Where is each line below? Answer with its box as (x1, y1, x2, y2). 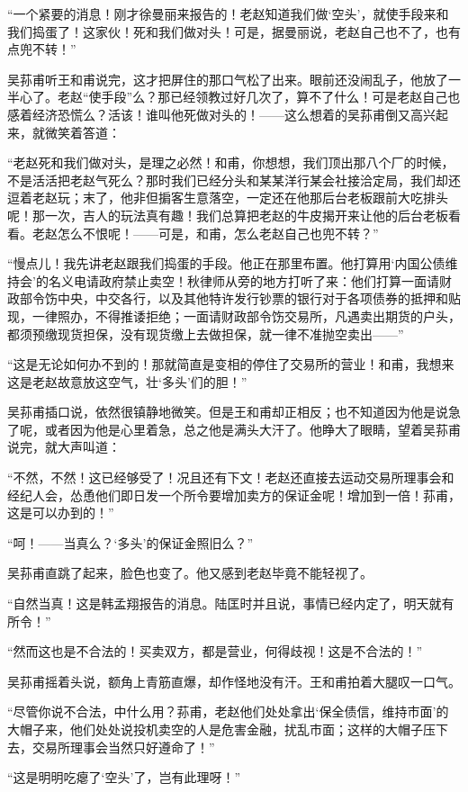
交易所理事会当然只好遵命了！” (31, 737, 215, 756)
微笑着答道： (44, 122, 121, 141)
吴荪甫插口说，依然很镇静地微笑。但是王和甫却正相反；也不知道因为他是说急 (7, 402, 461, 421)
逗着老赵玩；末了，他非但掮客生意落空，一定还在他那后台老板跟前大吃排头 (7, 188, 448, 207)
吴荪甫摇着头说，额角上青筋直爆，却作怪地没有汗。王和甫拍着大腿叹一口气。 (7, 671, 461, 690)
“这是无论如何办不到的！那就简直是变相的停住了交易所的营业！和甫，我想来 (7, 355, 454, 373)
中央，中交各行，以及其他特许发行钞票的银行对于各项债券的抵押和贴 (57, 289, 461, 308)
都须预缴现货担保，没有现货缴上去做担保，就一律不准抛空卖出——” (7, 324, 404, 343)
